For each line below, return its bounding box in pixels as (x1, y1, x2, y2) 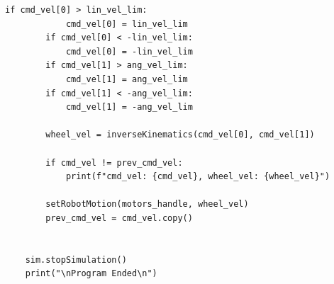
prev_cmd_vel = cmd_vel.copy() (45, 212, 193, 223)
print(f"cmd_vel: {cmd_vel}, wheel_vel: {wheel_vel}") (65, 171, 330, 182)
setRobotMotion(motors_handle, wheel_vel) (45, 199, 249, 210)
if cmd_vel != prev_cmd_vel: (45, 157, 183, 168)
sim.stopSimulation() (25, 254, 127, 265)
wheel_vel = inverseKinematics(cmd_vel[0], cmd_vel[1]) (45, 130, 315, 140)
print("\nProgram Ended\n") (25, 268, 157, 279)
